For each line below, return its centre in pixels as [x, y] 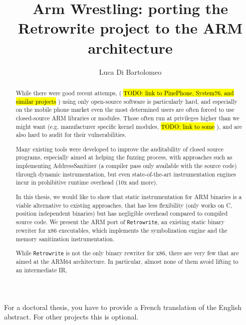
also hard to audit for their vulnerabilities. [71, 135]
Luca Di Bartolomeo [130, 71]
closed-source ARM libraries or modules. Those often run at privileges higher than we [128, 118]
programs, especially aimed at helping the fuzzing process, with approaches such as [124, 157]
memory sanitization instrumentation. [65, 238]
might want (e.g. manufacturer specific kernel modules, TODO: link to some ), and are [129, 126]
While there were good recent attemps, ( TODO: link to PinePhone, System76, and [125, 93]
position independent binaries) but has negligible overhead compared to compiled [122, 213]
